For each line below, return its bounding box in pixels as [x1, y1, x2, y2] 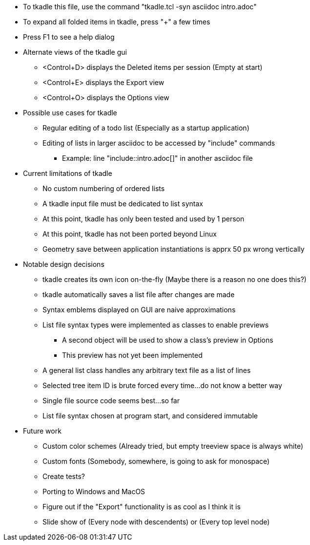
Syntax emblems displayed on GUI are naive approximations [42, 305, 236, 314]
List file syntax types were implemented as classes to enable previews [42, 321, 269, 329]
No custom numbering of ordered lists [42, 184, 165, 193]
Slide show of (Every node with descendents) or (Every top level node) [42, 518, 270, 526]
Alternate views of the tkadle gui [23, 48, 127, 56]
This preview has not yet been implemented [62, 351, 203, 359]
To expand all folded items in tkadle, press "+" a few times [23, 18, 210, 26]
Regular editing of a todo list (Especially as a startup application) [42, 124, 249, 132]
